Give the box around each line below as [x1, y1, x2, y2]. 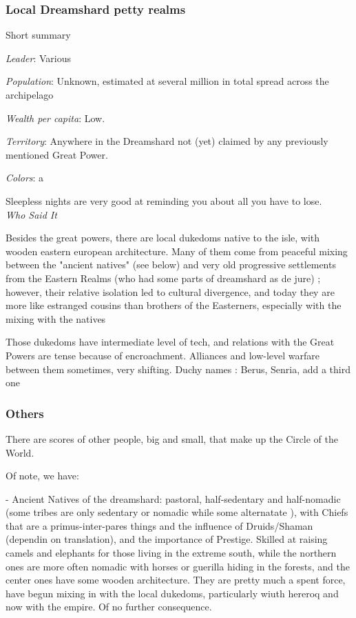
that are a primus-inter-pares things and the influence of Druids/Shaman [6, 518, 313, 532]
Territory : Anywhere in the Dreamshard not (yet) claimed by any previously [6, 134, 328, 148]
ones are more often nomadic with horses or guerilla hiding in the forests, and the [6, 559, 350, 573]
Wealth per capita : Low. [6, 110, 105, 125]
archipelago [6, 88, 54, 101]
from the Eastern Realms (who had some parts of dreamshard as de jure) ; [6, 270, 321, 285]
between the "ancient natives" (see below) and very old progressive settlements [6, 257, 336, 272]
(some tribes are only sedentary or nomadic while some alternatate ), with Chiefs [6, 505, 348, 519]
